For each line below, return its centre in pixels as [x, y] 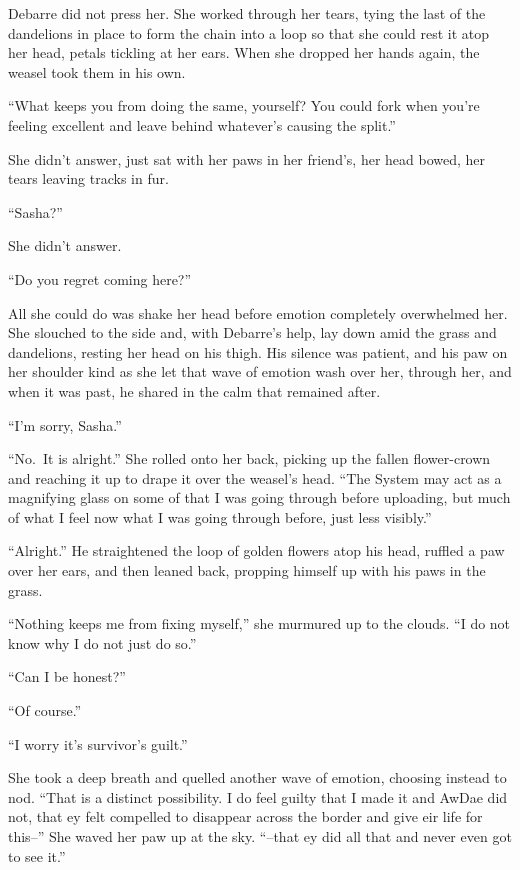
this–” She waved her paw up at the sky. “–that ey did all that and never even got [260, 836]
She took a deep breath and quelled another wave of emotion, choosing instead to [257, 777]
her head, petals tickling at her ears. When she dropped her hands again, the [244, 52]
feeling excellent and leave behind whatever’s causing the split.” [202, 124]
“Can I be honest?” [67, 676]
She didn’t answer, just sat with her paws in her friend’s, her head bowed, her [247, 158]
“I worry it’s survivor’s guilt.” [98, 743]
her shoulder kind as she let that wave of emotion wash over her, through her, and [260, 371]
